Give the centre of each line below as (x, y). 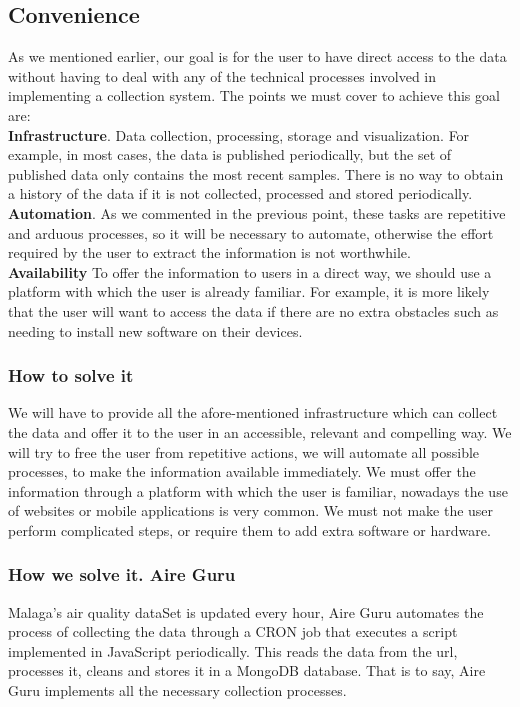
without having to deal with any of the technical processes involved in (222, 75)
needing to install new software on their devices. (155, 330)
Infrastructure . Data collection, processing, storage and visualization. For (239, 134)
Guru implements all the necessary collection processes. (177, 690)
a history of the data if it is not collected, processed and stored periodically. (240, 193)
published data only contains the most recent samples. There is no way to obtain (256, 173)
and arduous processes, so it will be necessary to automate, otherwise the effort (251, 232)
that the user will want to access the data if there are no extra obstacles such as (253, 310)
